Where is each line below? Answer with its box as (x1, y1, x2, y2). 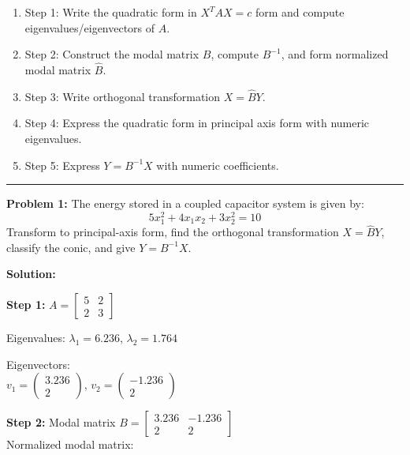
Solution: (6, 265, 56, 282)
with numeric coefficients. (156, 156, 279, 173)
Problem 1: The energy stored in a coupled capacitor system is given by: (6, 195, 364, 212)
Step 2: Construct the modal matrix (24, 46, 199, 62)
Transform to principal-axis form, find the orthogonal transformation (6, 224, 339, 240)
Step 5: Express (24, 156, 100, 173)
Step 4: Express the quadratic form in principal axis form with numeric (24, 115, 370, 131)
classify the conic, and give (6, 239, 136, 255)
